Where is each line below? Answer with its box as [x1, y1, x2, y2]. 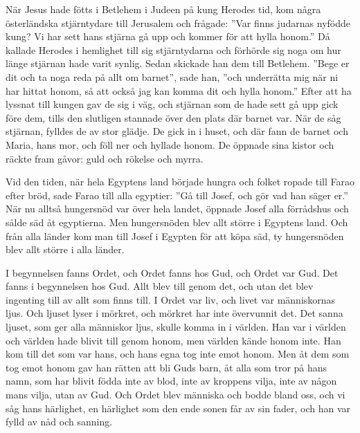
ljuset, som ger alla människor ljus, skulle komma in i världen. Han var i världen [6, 320, 346, 334]
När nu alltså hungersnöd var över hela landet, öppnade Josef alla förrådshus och [6, 201, 349, 216]
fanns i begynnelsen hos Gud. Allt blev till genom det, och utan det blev [6, 279, 314, 293]
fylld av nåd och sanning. [6, 414, 113, 429]
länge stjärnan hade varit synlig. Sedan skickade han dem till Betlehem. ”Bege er [6, 56, 350, 71]
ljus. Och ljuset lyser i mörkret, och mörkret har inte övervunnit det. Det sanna [6, 306, 343, 320]
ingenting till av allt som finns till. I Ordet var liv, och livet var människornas [6, 292, 336, 306]
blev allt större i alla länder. [6, 242, 125, 257]
